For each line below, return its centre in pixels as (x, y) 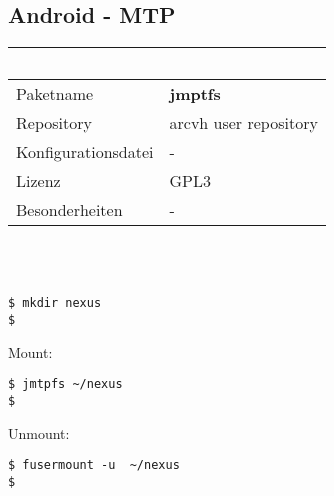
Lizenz (38, 181)
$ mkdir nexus (55, 303)
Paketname (55, 94)
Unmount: (39, 432)
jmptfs (195, 94)
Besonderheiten (69, 210)
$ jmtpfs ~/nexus (65, 384)
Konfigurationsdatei (85, 152)
